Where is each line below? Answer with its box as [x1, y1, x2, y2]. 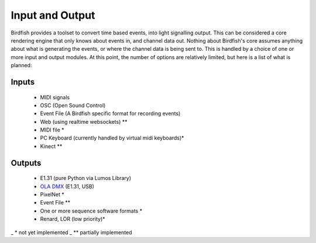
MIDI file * [40, 126, 64, 134]
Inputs [11, 77, 35, 87]
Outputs [11, 158, 42, 168]
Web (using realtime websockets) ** [40, 118, 128, 125]
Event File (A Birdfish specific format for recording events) [40, 110, 181, 117]
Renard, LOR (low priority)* [40, 216, 105, 223]
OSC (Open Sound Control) [40, 102, 106, 109]
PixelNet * [40, 191, 64, 198]
